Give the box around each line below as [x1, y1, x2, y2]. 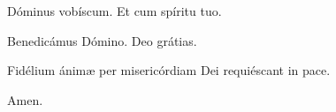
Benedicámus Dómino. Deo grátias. [7, 31, 197, 49]
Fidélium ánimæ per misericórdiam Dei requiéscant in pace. [7, 61, 331, 79]
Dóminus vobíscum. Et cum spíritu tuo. [7, 2, 222, 19]
